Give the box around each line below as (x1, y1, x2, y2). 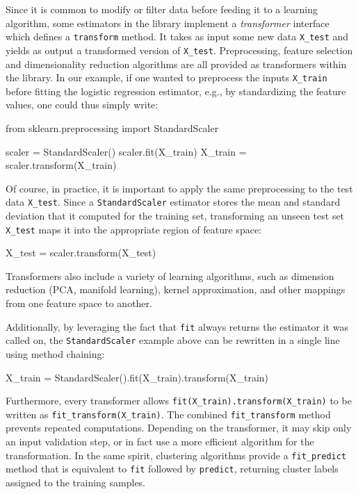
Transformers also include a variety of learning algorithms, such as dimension (6, 268, 334, 283)
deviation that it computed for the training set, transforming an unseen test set (6, 208, 345, 222)
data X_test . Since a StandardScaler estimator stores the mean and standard (6, 195, 341, 209)
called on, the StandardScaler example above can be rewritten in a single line (6, 333, 340, 347)
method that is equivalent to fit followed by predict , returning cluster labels (6, 461, 339, 476)
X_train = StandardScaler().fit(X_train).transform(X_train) (6, 370, 269, 384)
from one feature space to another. (6, 296, 152, 310)
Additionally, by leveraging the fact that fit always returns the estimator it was (6, 319, 348, 334)
